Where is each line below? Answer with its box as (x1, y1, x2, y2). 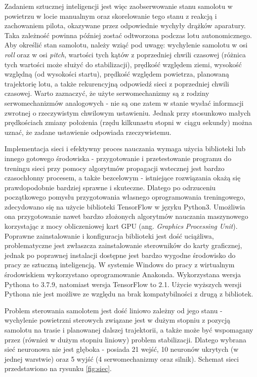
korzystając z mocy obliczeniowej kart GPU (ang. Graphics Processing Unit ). (4, 221, 238, 231)
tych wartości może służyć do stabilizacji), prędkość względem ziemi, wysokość (4, 59, 242, 69)
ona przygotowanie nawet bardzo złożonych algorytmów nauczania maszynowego (4, 211, 248, 221)
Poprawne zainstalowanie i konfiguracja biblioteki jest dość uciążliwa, (4, 230, 214, 241)
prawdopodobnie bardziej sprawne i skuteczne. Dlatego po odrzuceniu (4, 182, 216, 192)
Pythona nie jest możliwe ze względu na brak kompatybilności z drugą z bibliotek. (4, 289, 254, 299)
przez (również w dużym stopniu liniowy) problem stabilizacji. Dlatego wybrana (4, 334, 247, 344)
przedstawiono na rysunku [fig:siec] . (4, 363, 112, 374)
